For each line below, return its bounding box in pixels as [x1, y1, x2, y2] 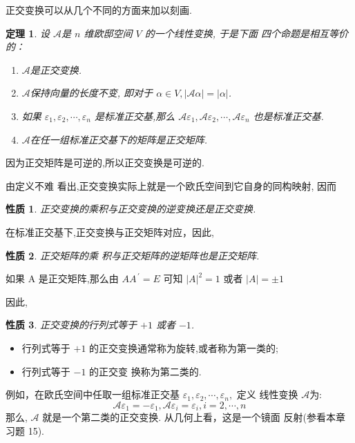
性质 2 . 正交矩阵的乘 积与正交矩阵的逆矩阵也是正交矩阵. [6, 248, 260, 262]
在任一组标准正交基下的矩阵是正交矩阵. [30, 132, 208, 146]
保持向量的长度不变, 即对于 [30, 86, 153, 100]
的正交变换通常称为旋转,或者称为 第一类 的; [89, 340, 278, 355]
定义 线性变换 [236, 387, 298, 402]
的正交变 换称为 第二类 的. [89, 364, 202, 378]
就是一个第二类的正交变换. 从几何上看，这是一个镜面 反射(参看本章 [42, 410, 345, 424]
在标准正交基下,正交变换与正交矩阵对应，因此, [6, 224, 214, 239]
